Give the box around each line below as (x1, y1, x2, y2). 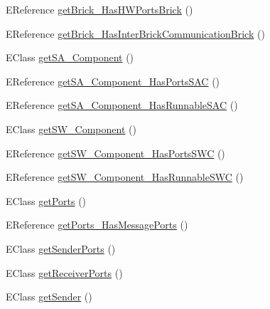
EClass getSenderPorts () (6, 241, 116, 256)
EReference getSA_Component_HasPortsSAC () (6, 73, 220, 88)
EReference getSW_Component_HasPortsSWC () (6, 145, 225, 160)
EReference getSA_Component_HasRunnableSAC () (6, 98, 238, 112)
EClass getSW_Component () (6, 121, 136, 136)
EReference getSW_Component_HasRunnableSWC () (6, 169, 244, 184)
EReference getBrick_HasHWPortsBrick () (6, 2, 193, 16)
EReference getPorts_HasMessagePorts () (6, 217, 188, 232)
